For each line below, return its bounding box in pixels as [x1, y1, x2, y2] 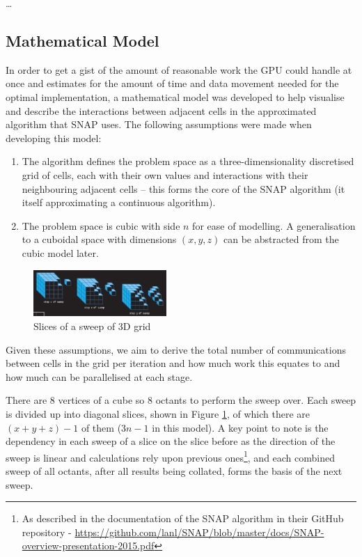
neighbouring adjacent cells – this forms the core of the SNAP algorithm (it [22, 181, 345, 196]
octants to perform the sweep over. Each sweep [155, 393, 356, 407]
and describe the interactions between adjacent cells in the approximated [6, 103, 317, 118]
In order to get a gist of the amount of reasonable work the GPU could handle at [6, 62, 352, 77]
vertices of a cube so [58, 393, 145, 407]
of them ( [81, 420, 122, 434]
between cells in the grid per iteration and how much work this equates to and [6, 356, 340, 370]
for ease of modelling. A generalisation [192, 218, 356, 233]
